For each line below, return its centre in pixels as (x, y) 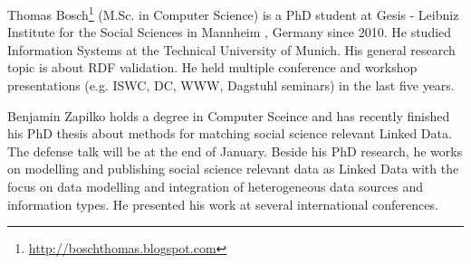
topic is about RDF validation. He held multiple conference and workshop (212, 67)
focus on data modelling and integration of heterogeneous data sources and (215, 186)
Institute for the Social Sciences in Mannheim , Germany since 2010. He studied (230, 32)
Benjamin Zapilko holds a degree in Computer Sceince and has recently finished (229, 115)
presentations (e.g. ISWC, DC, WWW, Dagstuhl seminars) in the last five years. (231, 85)
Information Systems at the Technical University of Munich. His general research (231, 49)
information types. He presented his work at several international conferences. (223, 204)
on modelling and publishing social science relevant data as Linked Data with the (233, 169)
